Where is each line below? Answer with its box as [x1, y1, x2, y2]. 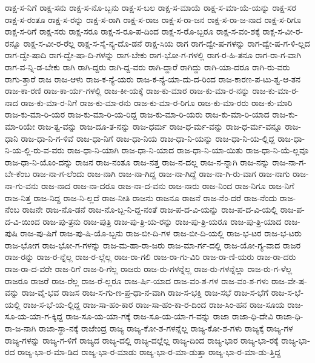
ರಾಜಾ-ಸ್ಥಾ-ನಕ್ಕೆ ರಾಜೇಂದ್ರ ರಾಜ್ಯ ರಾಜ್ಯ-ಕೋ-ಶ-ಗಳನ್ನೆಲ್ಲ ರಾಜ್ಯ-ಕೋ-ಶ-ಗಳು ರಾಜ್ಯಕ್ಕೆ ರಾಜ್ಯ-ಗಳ [39, 322, 293, 335]
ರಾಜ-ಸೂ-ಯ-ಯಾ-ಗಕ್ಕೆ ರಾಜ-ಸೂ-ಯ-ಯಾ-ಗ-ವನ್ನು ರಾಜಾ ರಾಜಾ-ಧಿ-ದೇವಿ [65, 310, 273, 322]
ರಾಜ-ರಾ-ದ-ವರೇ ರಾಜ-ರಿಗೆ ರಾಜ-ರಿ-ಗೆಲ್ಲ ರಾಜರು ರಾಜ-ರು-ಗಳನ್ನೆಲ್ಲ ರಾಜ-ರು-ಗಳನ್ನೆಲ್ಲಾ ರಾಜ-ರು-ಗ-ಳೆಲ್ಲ [5, 262, 293, 275]
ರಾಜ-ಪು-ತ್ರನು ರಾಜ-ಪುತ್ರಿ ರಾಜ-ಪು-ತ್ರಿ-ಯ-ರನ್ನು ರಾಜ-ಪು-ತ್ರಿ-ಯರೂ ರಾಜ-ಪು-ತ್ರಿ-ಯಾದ [42, 215, 282, 227]
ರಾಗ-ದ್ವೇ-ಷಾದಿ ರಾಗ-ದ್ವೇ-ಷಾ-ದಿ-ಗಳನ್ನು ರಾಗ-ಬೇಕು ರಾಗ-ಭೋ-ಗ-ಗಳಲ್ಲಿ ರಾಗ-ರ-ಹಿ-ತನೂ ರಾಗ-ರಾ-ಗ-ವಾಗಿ [5, 48, 301, 61]
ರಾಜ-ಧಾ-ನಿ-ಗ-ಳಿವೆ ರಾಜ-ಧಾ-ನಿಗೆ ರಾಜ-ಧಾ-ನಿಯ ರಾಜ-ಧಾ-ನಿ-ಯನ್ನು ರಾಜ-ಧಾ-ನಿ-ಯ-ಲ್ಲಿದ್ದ [21, 132, 275, 144]
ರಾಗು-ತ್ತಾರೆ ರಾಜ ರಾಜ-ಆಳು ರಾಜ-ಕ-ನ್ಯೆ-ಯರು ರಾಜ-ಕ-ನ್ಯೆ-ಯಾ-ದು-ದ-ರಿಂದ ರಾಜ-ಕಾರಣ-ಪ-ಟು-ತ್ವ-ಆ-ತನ [5, 72, 301, 85]
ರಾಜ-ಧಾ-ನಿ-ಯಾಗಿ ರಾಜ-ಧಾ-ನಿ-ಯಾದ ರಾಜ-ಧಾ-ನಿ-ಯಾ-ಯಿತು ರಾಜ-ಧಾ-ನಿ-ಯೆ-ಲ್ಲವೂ [67, 144, 309, 156]
